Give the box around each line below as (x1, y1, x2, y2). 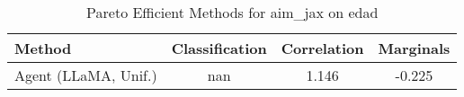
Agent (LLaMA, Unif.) (14, 65, 157, 85)
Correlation (281, 38, 364, 58)
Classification (171, 38, 267, 58)
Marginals (378, 38, 451, 58)
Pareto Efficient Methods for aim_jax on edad (86, 2, 379, 22)
